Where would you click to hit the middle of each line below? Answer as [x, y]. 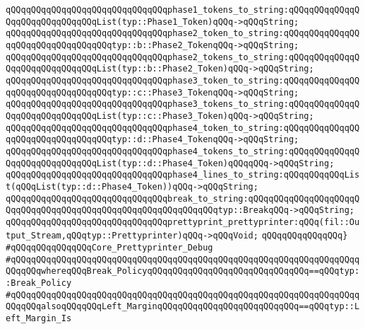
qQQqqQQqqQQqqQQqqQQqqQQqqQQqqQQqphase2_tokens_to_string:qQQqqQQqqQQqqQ [183, 57]
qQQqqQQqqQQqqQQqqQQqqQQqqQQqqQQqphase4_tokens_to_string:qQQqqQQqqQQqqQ [183, 151]
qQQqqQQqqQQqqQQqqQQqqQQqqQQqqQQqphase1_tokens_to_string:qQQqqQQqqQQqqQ [183, 10]
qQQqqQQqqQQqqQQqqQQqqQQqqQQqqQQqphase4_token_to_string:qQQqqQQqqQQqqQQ [183, 128]
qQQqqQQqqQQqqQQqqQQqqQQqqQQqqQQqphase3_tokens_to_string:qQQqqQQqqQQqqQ [183, 104]
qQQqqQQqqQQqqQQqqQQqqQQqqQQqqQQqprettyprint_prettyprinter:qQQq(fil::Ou [183, 222]
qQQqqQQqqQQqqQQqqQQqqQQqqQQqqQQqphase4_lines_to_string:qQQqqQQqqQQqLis [183, 175]
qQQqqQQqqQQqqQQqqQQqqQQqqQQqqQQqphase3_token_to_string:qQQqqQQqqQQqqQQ [183, 80]
